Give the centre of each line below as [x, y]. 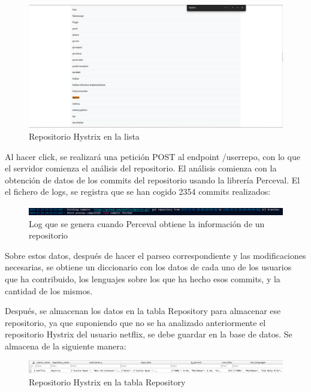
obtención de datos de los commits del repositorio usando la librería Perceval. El [153, 180]
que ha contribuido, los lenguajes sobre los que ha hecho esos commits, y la [143, 278]
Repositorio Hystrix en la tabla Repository [107, 382]
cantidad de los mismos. [49, 290]
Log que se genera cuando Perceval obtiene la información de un [147, 223]
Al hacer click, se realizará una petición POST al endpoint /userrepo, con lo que [153, 156]
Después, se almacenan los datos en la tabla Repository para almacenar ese [143, 311]
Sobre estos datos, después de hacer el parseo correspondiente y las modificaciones [155, 255]
